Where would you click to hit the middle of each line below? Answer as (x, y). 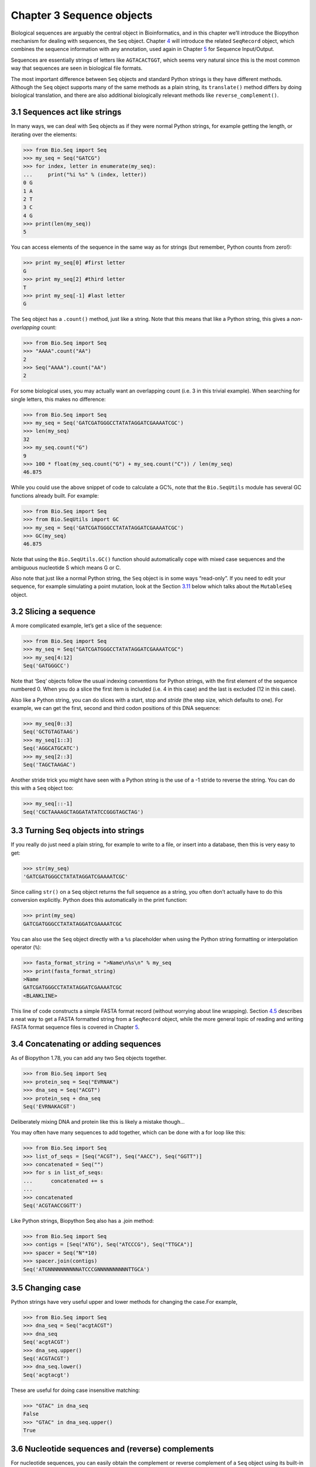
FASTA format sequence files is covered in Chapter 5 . (75, 1027)
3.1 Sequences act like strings (66, 112)
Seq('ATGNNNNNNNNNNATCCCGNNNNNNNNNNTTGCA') (87, 1269)
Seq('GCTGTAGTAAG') (51, 732)
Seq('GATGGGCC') (47, 665)
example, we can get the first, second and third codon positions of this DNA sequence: (116, 708)
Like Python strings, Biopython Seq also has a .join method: (83, 1221)
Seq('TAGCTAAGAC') (49, 765)
